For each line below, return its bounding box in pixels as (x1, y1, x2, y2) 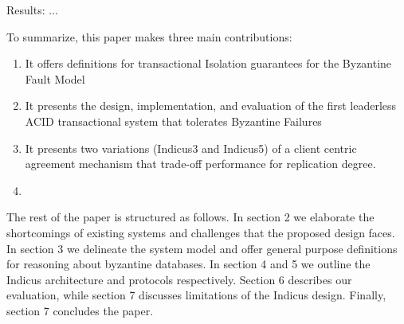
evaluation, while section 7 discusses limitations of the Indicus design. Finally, (6, 287, 386, 303)
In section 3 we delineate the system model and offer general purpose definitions (6, 240, 398, 256)
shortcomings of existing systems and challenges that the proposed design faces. (6, 224, 395, 240)
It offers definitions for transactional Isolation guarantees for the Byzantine (25, 55, 392, 72)
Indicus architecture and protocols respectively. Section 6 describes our (6, 271, 352, 287)
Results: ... (6, 2, 58, 18)
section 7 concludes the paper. (6, 302, 154, 318)
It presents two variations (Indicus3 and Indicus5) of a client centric (25, 139, 357, 156)
